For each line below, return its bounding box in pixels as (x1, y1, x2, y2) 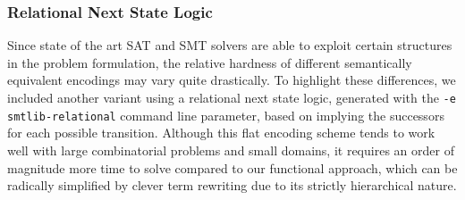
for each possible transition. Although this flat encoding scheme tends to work (7, 123, 435, 142)
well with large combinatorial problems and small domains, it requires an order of (7, 140, 454, 159)
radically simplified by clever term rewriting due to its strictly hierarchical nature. (7, 176, 457, 195)
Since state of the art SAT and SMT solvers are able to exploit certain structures (7, 36, 452, 54)
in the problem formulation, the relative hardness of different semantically (7, 53, 412, 71)
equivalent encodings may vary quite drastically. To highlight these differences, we (7, 71, 456, 89)
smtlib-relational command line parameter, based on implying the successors (7, 105, 444, 124)
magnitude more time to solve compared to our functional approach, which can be (7, 158, 458, 177)
